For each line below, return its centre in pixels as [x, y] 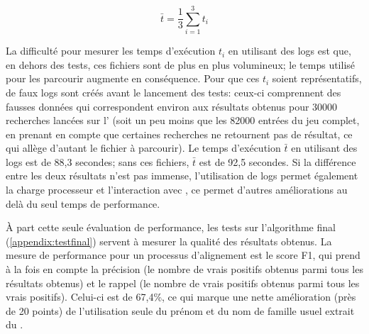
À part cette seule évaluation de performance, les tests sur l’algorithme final [171, 227]
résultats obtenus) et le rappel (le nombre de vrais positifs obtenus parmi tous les [183, 283]
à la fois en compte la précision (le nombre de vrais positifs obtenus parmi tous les [184, 269]
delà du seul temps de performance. [83, 203]
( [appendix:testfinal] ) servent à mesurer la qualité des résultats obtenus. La [169, 241]
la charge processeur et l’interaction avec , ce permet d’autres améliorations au [177, 190]
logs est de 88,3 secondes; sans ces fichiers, [98, 161]
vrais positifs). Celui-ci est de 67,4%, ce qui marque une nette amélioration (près [181, 297]
